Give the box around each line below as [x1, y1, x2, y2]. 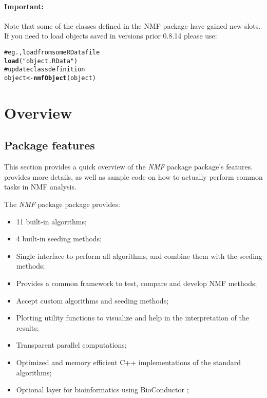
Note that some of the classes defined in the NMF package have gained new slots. [4, 20, 261, 31]
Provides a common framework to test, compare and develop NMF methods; [16, 277, 257, 288]
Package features [4, 137, 95, 153]
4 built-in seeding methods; [16, 233, 102, 244]
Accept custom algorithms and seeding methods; [16, 295, 169, 306]
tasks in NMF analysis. [4, 181, 77, 192]
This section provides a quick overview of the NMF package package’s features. [4, 161, 253, 172]
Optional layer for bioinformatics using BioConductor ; [16, 384, 189, 395]
